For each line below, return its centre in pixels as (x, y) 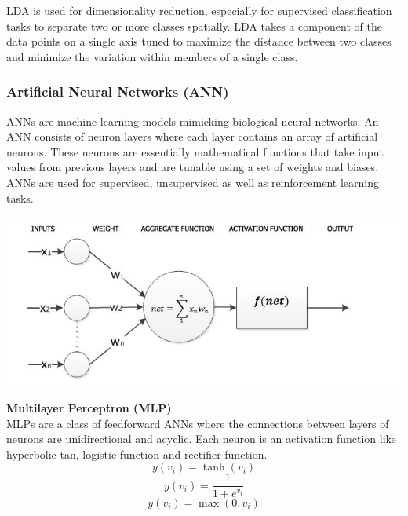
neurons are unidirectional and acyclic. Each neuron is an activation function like (201, 439)
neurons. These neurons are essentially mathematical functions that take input (195, 151)
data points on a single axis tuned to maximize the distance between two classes (199, 41)
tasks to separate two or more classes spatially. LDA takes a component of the (194, 26)
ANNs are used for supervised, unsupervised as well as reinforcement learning (193, 182)
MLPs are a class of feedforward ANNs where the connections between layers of (198, 423)
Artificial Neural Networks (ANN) (118, 91)
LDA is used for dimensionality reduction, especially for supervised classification (199, 10)
